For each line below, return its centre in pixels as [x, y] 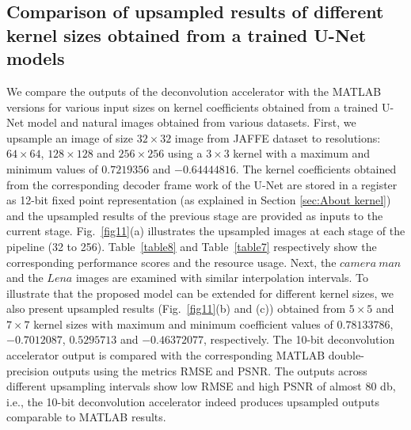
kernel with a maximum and [302, 153]
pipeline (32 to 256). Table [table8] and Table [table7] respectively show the [192, 246]
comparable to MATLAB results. [86, 417]
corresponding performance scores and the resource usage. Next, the [171, 262]
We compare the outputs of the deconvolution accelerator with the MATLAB [194, 91]
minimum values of [52, 168]
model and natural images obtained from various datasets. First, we [192, 122]
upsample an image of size [70, 137]
